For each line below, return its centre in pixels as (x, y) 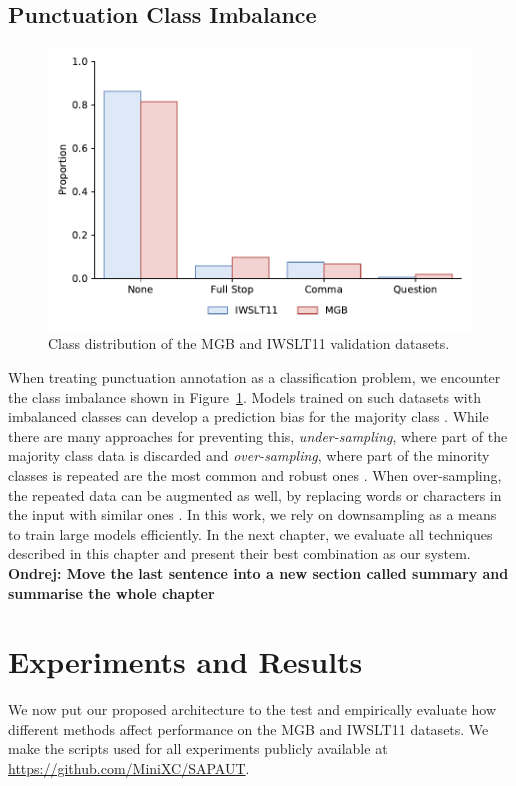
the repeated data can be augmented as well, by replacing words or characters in (255, 494)
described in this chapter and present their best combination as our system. (239, 553)
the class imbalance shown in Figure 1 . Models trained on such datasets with (244, 396)
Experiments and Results (185, 661)
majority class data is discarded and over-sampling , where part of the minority (249, 455)
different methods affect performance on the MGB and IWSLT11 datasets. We (248, 728)
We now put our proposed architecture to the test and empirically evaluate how (252, 709)
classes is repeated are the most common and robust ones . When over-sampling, (255, 475)
